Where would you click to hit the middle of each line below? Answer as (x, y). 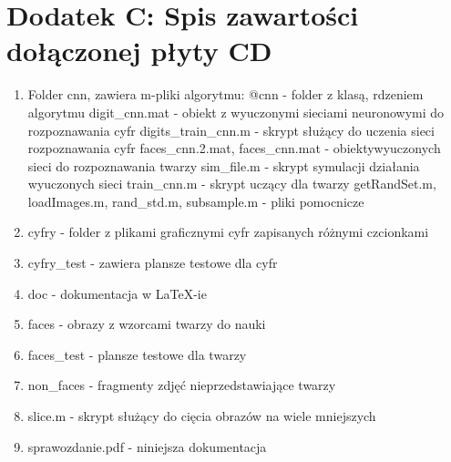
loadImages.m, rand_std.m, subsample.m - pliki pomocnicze (196, 201)
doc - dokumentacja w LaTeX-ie (117, 293)
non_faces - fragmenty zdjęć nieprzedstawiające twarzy (182, 385)
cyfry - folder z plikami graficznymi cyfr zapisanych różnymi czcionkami (228, 232)
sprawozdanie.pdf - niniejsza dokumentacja (147, 446)
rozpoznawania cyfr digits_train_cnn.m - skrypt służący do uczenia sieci (231, 130)
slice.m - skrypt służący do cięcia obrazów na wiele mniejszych (202, 416)
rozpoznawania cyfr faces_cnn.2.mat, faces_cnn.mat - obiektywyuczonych (234, 148)
